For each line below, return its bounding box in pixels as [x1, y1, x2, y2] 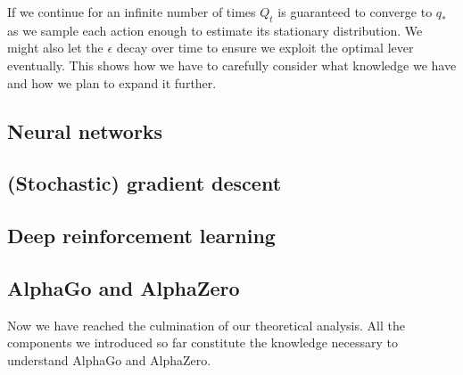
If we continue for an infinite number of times [7, 3, 256, 20]
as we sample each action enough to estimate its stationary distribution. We [7, 20, 423, 39]
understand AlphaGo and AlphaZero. [7, 350, 211, 369]
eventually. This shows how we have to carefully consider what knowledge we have [7, 55, 457, 74]
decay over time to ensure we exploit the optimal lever [116, 38, 414, 57]
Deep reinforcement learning [7, 222, 276, 249]
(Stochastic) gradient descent [7, 169, 282, 197]
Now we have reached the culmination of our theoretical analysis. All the [7, 315, 405, 334]
